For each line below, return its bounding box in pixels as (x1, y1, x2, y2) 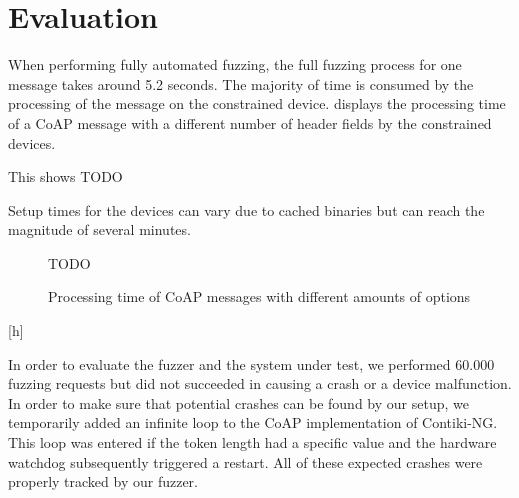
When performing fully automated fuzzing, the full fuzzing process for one (8, 54, 462, 75)
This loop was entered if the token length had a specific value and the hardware (8, 432, 497, 453)
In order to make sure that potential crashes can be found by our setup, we (8, 392, 469, 413)
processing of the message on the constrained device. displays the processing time (8, 93, 506, 114)
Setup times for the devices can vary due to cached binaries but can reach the (8, 199, 485, 220)
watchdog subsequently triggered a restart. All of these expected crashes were (8, 451, 483, 472)
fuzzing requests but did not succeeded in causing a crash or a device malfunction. (8, 373, 512, 394)
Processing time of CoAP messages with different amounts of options (48, 286, 471, 307)
